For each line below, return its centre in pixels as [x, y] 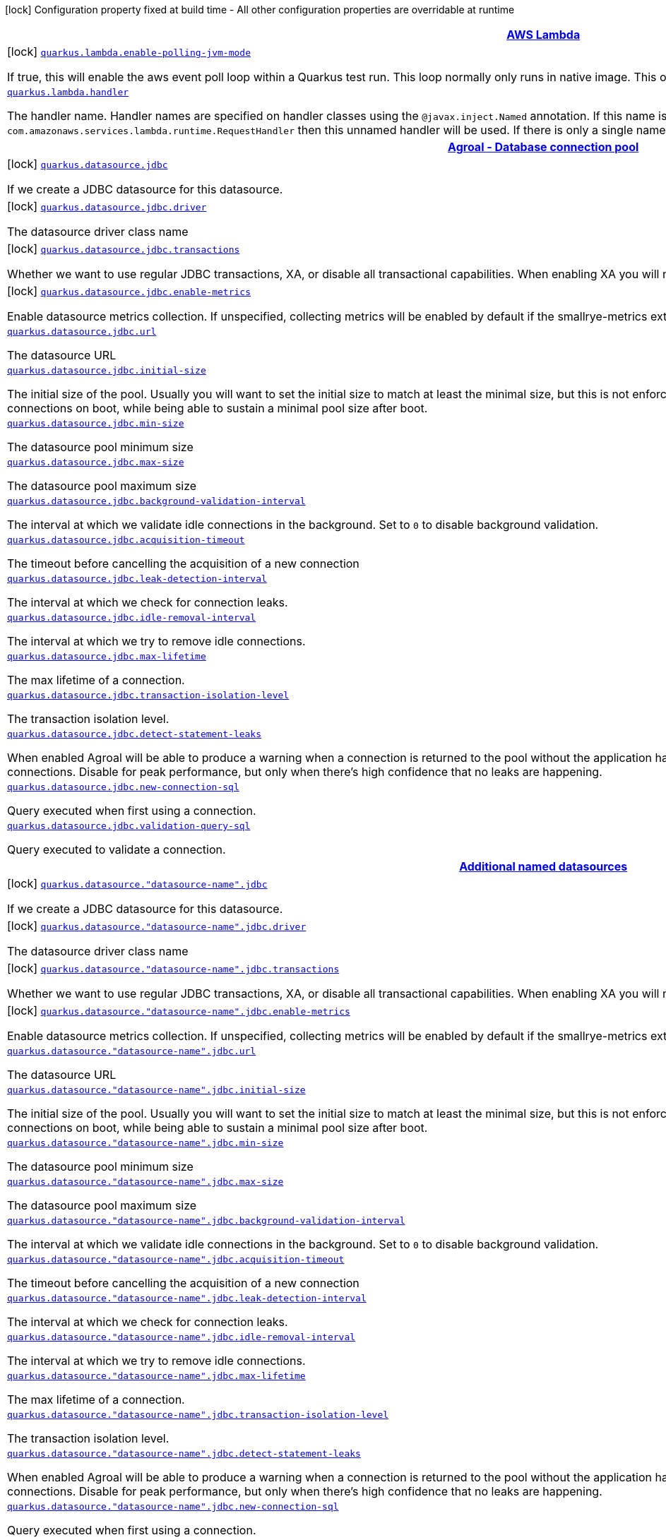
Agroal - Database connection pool [543, 147]
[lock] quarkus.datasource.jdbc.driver [107, 206]
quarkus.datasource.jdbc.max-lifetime [107, 656]
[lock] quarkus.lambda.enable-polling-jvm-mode [129, 52]
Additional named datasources [543, 866]
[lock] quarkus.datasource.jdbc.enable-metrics [129, 291]
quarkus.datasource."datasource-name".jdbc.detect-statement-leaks [184, 1454]
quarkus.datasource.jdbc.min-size [96, 423]
